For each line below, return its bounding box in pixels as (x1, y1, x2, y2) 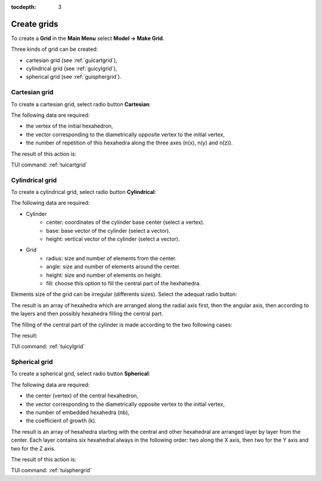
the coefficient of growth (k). (26, 417, 97, 424)
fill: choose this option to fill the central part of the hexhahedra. (46, 280, 201, 286)
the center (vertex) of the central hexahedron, (26, 392, 138, 399)
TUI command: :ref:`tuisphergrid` (11, 467, 92, 474)
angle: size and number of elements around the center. (46, 263, 181, 270)
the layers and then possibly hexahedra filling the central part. (11, 310, 163, 317)
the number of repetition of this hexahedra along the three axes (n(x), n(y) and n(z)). (26, 139, 233, 146)
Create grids (11, 18, 59, 29)
